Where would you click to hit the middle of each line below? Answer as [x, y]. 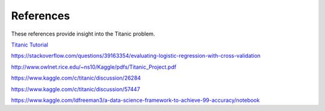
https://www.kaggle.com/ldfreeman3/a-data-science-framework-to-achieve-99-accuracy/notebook [135, 100]
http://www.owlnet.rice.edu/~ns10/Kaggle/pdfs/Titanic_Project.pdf [94, 67]
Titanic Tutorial [29, 45]
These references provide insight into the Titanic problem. [83, 34]
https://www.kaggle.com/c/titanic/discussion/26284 [76, 78]
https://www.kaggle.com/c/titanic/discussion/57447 [76, 89]
